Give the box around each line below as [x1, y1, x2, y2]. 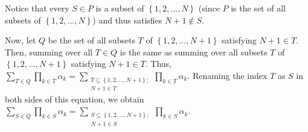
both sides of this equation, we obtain [5, 92, 144, 105]
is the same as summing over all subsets [120, 45, 268, 58]
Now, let [5, 34, 36, 46]
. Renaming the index [187, 69, 268, 81]
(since [198, 2, 220, 14]
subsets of [5, 13, 41, 26]
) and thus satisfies [92, 13, 162, 26]
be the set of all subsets [48, 34, 135, 46]
